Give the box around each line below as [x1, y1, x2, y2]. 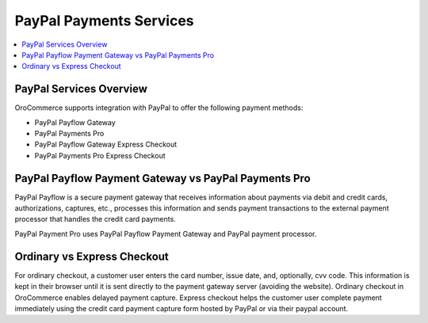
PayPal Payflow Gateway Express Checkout [34, 139, 178, 150]
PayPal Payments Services [14, 12, 194, 29]
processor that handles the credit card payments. [14, 215, 176, 224]
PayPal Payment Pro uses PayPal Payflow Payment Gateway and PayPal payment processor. [14, 229, 317, 238]
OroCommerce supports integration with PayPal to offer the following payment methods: [14, 103, 304, 112]
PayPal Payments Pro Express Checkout [34, 150, 166, 160]
